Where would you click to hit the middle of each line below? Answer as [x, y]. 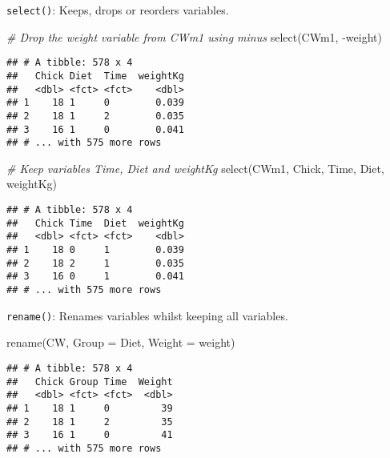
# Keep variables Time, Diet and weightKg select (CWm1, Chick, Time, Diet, [195, 168]
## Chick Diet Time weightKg [95, 76]
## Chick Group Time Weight [90, 382]
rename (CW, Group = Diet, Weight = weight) [121, 342]
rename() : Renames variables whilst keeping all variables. [147, 315]
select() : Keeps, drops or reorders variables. [118, 10]
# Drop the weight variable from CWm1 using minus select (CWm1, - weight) [194, 36]
